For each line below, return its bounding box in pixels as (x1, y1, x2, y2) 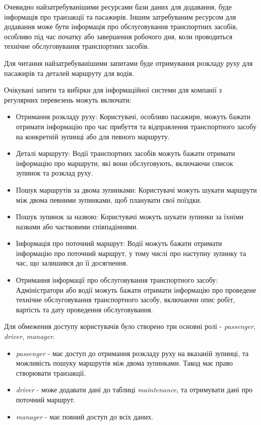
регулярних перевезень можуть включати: (4, 94, 132, 105)
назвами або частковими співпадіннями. (16, 221, 139, 231)
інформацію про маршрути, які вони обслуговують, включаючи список (16, 157, 233, 168)
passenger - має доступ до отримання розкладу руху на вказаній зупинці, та (16, 348, 249, 358)
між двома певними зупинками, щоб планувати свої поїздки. (16, 194, 202, 205)
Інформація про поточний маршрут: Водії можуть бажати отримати (16, 238, 222, 248)
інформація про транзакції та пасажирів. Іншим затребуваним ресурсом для (4, 11, 236, 22)
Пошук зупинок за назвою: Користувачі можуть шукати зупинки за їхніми (16, 211, 243, 222)
